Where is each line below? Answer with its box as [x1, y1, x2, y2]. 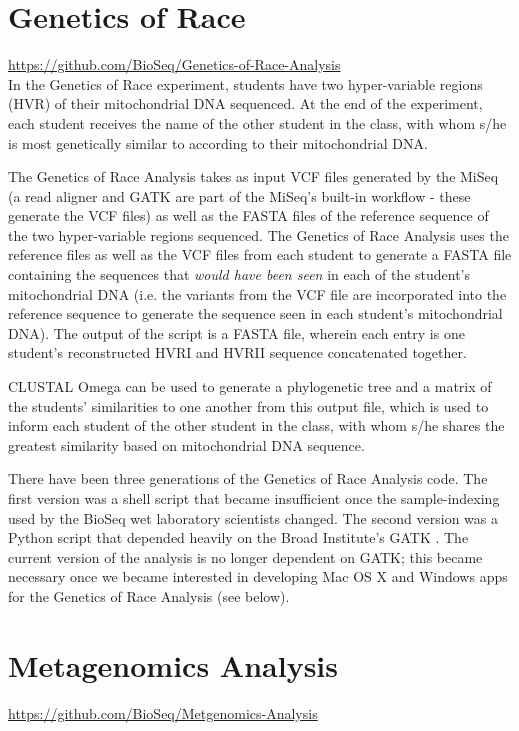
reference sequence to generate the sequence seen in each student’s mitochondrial [8, 303, 503, 324]
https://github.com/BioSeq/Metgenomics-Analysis [8, 702, 318, 723]
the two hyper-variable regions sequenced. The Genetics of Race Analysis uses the [8, 224, 509, 245]
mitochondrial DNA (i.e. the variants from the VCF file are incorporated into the [8, 283, 507, 304]
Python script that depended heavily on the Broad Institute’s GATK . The [8, 527, 469, 548]
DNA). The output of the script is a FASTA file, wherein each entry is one [8, 322, 465, 343]
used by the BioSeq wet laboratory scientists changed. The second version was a [8, 507, 499, 528]
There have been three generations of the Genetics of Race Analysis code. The [8, 468, 488, 489]
